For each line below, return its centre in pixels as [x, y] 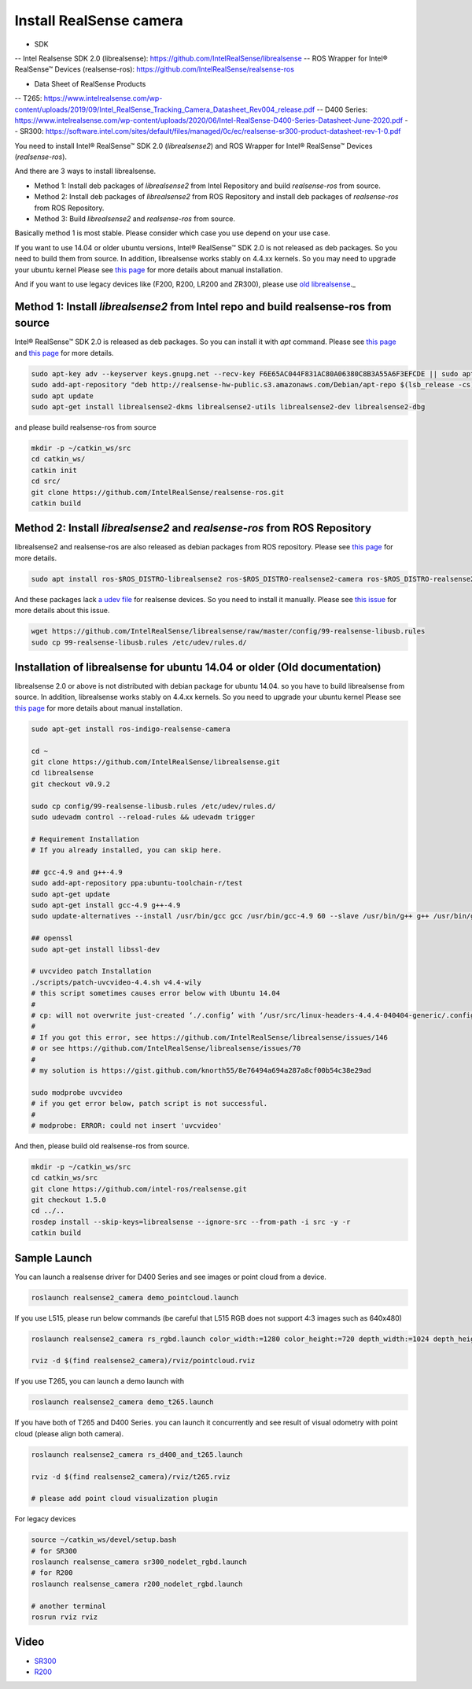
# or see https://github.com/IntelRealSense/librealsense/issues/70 [166, 1048]
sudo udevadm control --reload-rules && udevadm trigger [143, 817]
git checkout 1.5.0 [68, 1200]
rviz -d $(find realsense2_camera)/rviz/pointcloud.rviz [143, 1361]
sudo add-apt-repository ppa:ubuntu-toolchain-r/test [137, 883]
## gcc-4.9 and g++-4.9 [77, 872]
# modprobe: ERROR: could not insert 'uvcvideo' [127, 1125]
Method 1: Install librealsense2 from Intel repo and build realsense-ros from [203, 307]
